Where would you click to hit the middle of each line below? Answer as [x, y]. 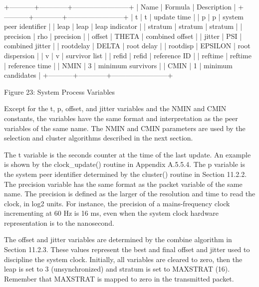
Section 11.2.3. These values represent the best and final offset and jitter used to [127, 249]
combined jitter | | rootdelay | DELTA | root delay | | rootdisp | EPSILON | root [127, 46]
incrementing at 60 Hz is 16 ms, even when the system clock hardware [112, 213]
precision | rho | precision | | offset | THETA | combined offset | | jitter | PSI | [123, 36]
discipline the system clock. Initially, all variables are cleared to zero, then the [123, 259]
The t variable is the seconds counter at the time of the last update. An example [128, 154]
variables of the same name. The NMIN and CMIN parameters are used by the [125, 128]
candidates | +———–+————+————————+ [89, 75]
